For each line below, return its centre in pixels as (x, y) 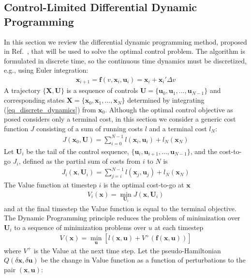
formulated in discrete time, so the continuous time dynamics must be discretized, (125, 60)
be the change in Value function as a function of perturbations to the (143, 260)
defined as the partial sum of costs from (82, 161)
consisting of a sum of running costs (90, 128)
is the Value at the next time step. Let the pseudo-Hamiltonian (127, 250)
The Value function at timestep (50, 185)
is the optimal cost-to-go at (144, 185)
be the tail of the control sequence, (78, 151)
